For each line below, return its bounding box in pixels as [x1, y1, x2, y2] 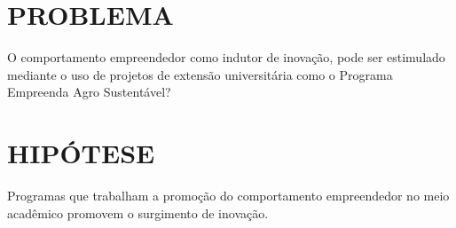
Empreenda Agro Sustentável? [7, 83, 171, 101]
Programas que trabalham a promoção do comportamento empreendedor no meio [7, 186, 450, 205]
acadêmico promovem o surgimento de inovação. [7, 203, 269, 222]
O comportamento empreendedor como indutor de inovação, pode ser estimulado [7, 48, 445, 67]
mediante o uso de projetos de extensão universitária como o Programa [7, 65, 393, 83]
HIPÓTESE [7, 135, 155, 171]
